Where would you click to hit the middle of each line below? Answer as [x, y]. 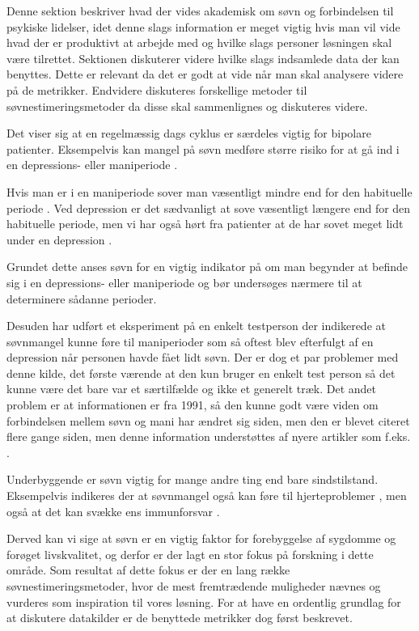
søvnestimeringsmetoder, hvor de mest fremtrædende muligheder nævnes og [194, 586]
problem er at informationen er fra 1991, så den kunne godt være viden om [193, 405]
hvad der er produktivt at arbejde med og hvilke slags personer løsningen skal [199, 42]
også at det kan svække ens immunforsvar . [113, 511]
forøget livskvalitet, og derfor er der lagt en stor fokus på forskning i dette [190, 554]
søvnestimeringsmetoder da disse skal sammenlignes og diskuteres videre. [187, 106]
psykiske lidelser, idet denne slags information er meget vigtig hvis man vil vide [203, 26]
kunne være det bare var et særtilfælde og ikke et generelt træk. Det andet [192, 389]
